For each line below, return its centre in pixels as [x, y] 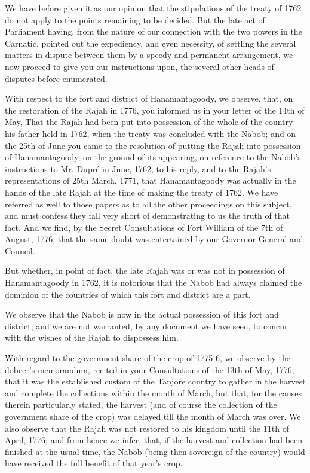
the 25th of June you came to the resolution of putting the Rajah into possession [153, 145]
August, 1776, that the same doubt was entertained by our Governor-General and [154, 239]
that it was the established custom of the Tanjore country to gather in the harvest [155, 381]
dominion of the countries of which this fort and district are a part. [128, 294]
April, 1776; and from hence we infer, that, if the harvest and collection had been [154, 440]
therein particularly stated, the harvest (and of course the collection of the [141, 405]
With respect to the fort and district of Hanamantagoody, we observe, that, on [149, 98]
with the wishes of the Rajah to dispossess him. [92, 338]
